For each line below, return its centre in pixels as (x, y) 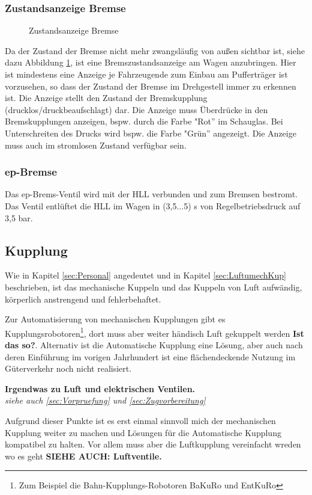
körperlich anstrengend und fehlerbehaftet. (83, 299)
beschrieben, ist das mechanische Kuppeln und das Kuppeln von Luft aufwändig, (154, 287)
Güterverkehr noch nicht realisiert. (68, 368)
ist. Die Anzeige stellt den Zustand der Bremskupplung (106, 98)
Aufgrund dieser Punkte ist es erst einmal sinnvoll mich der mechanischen (140, 420)
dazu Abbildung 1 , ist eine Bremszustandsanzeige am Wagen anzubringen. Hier (151, 62)
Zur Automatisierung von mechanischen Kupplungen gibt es (115, 319)
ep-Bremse (31, 172)
